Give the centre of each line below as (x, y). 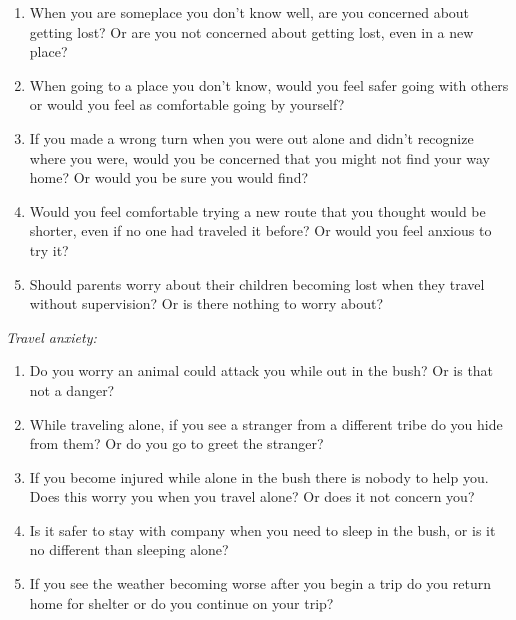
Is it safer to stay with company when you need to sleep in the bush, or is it (262, 529)
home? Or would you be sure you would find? (169, 177)
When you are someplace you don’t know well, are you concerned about (249, 12)
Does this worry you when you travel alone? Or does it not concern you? (252, 496)
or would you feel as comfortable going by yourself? (187, 104)
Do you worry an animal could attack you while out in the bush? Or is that (261, 370)
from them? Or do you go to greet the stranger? (176, 443)
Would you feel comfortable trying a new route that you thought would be (257, 210)
